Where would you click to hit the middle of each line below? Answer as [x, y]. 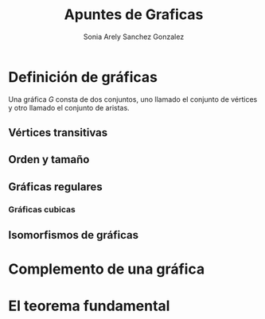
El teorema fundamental [89, 306]
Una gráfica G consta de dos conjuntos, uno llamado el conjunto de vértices [133, 99]
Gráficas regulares [56, 187]
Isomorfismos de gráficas [74, 235]
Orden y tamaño [49, 159]
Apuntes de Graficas [134, 15]
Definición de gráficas [83, 77]
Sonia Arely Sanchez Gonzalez [134, 37]
